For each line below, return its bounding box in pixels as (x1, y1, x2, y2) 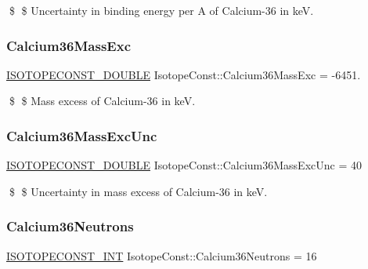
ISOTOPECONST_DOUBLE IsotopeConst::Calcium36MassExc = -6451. (6, 66, 361, 82)
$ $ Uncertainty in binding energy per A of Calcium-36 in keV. (9, 2, 314, 18)
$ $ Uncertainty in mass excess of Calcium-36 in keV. (9, 183, 268, 199)
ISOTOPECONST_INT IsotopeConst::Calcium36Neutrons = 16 (6, 247, 317, 264)
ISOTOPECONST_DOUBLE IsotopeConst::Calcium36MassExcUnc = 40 (6, 157, 362, 173)
